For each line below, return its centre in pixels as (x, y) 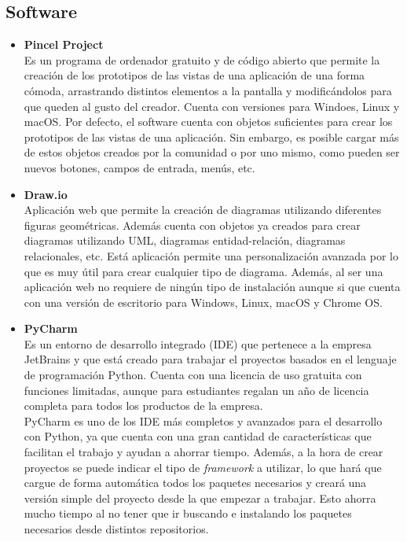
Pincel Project (64, 44)
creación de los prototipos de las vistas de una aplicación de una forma (194, 75)
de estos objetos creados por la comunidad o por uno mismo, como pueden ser (212, 152)
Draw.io (46, 194)
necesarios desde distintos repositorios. (116, 529)
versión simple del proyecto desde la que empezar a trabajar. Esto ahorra (200, 498)
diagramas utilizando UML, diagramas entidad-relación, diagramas (185, 240)
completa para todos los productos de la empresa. (143, 406)
